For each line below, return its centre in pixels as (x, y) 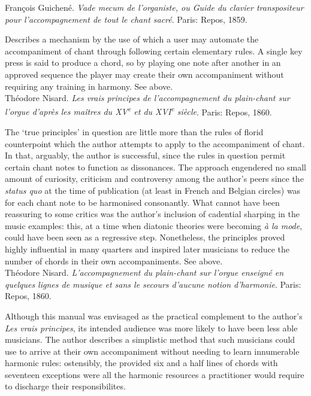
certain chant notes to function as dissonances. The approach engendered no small (156, 167)
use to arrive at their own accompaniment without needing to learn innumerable (152, 351)
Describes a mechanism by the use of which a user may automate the (132, 39)
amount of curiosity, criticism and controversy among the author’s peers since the (154, 179)
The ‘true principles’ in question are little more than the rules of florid (134, 132)
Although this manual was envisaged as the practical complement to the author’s (154, 316)
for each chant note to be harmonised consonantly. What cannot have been (142, 202)
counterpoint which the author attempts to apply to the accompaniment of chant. (155, 143)
